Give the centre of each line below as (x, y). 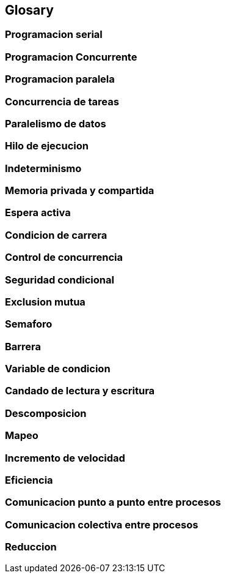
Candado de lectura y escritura (80, 391)
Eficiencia (29, 480)
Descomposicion (46, 413)
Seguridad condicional (60, 280)
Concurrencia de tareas (62, 101)
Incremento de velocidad (65, 458)
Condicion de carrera (56, 235)
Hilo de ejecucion (47, 146)
